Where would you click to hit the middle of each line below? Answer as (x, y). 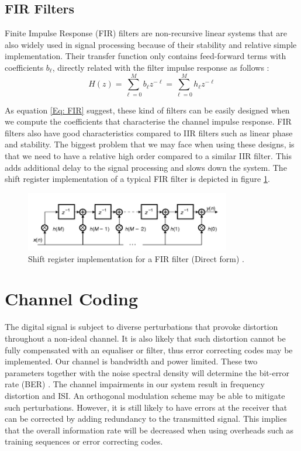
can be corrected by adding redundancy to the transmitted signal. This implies (146, 419)
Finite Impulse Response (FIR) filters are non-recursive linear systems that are (146, 33)
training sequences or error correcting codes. (84, 441)
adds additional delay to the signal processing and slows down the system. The (146, 167)
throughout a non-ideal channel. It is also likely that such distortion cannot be (145, 338)
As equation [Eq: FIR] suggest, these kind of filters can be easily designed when (147, 110)
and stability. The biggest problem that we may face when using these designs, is (150, 144)
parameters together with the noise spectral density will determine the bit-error (147, 372)
